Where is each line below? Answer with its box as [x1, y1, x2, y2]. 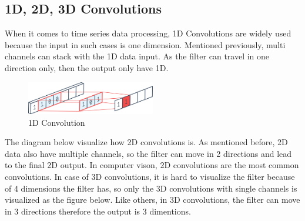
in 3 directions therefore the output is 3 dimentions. [5, 205, 191, 217]
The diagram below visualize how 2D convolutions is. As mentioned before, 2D [5, 136, 288, 148]
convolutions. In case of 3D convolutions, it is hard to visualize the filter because [5, 170, 295, 182]
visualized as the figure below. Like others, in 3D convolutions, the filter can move [5, 193, 300, 206]
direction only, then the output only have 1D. [5, 61, 169, 73]
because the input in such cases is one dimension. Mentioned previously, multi [5, 38, 286, 51]
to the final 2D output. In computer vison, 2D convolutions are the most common [5, 159, 299, 171]
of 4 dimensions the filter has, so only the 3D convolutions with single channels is [5, 182, 297, 194]
